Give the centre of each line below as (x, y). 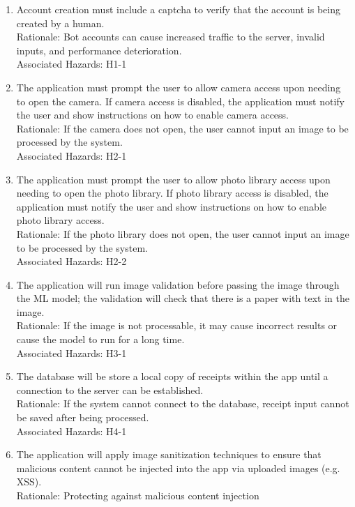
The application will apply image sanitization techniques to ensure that (169, 454)
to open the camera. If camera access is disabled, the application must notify (180, 101)
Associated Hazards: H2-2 (71, 261)
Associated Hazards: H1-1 (71, 64)
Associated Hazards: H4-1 (71, 431)
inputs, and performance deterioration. (99, 50)
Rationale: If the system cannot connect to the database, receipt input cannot (183, 403)
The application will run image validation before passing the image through (178, 284)
